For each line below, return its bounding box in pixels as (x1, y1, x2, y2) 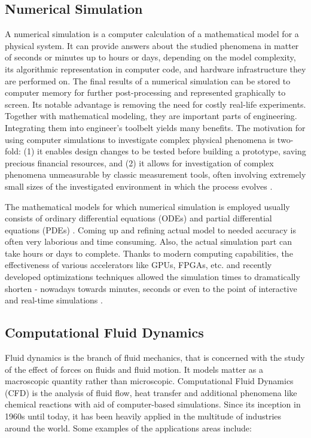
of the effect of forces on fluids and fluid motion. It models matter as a (5, 363, 264, 375)
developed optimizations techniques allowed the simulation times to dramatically (5, 270, 300, 283)
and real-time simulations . (5, 294, 103, 306)
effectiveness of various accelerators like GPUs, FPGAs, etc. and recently (5, 258, 272, 271)
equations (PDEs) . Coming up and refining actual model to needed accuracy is (5, 223, 297, 236)
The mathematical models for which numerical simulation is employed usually (5, 200, 290, 212)
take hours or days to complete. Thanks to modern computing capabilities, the (5, 247, 293, 259)
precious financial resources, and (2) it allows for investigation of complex (5, 156, 274, 169)
